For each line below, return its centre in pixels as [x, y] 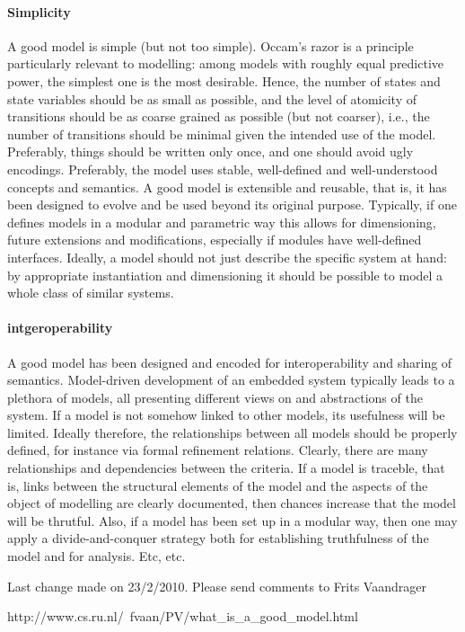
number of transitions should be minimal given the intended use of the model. [222, 134]
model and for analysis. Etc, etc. [97, 556]
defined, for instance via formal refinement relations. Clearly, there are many [218, 450]
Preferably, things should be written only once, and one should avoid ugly [211, 151]
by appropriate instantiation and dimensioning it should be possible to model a [225, 275]
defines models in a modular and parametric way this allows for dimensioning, [222, 222]
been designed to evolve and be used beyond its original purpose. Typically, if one [232, 205]
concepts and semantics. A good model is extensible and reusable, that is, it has [227, 187]
